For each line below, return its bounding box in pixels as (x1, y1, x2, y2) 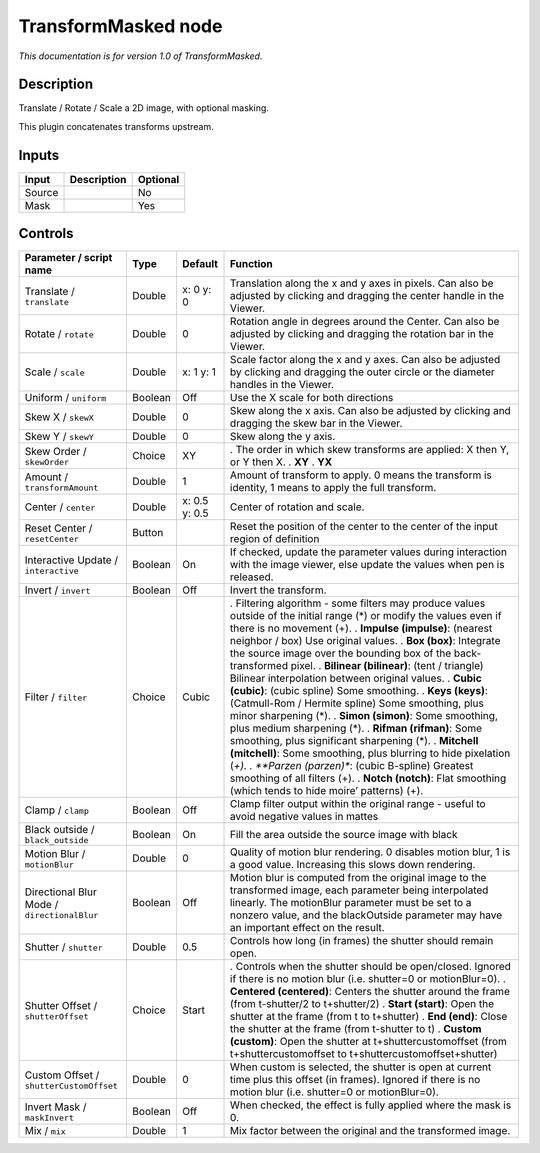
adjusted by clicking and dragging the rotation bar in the (230, 327, 494, 341)
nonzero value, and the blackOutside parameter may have (230, 908, 503, 922)
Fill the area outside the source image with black (230, 827, 458, 841)
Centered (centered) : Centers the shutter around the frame (230, 985, 510, 999)
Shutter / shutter (24, 940, 104, 954)
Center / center (24, 500, 96, 514)
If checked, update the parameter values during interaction (230, 545, 507, 559)
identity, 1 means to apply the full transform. (230, 481, 437, 495)
